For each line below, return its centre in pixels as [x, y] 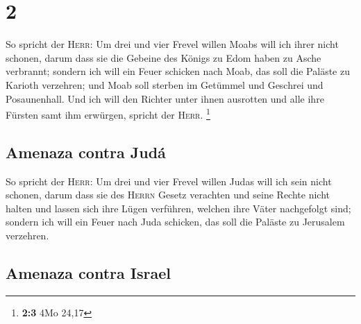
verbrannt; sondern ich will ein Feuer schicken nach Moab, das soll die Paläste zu [178, 71]
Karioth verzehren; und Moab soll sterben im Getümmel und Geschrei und [165, 84]
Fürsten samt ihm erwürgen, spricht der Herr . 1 [108, 113]
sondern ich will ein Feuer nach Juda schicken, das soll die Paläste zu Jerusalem [175, 222]
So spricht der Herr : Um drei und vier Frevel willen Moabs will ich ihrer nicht [172, 44]
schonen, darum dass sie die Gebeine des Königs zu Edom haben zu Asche [163, 57]
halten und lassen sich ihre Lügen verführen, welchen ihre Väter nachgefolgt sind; [178, 208]
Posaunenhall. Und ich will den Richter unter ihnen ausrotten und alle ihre [165, 98]
